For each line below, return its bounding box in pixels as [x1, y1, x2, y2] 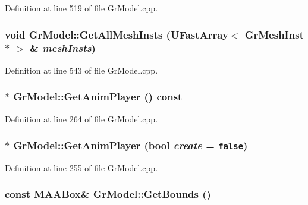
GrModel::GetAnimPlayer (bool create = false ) [13, 138, 248, 153]
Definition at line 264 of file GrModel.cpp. [5, 112, 158, 125]
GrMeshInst [244, 27, 304, 42]
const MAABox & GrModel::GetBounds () [5, 187, 211, 201]
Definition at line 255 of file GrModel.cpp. [5, 161, 158, 174]
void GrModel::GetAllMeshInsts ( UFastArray [5, 27, 228, 42]
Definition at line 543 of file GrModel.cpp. [5, 64, 158, 76]
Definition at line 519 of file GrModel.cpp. [5, 2, 158, 14]
